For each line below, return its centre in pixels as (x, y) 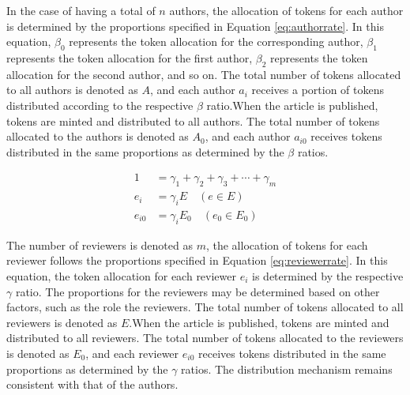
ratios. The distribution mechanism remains (287, 369)
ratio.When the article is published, (292, 105)
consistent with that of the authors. (92, 384)
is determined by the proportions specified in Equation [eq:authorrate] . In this (195, 26)
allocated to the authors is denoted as (98, 136)
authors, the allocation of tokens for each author (286, 10)
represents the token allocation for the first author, (130, 57)
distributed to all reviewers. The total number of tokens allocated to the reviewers (205, 338)
